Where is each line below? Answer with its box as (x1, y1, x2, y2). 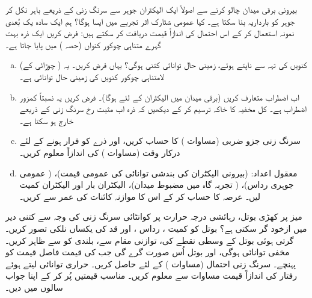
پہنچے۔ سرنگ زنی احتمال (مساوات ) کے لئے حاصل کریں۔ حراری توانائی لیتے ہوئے (5, 257, 296, 270)
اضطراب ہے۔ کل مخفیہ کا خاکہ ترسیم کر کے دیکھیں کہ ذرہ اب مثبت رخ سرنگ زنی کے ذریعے (19, 102, 307, 115)
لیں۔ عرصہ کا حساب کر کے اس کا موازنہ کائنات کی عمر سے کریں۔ (19, 190, 261, 202)
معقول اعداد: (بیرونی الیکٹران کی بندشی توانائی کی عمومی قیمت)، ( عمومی (19, 166, 298, 179)
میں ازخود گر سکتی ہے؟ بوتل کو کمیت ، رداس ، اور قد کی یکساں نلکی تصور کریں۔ (5, 222, 307, 234)
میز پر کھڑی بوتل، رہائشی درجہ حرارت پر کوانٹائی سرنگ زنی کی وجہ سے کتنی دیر (5, 210, 302, 223)
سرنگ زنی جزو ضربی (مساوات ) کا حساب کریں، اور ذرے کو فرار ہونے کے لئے (19, 134, 301, 147)
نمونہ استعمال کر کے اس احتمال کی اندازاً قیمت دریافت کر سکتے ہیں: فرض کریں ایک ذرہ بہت (5, 26, 295, 39)
